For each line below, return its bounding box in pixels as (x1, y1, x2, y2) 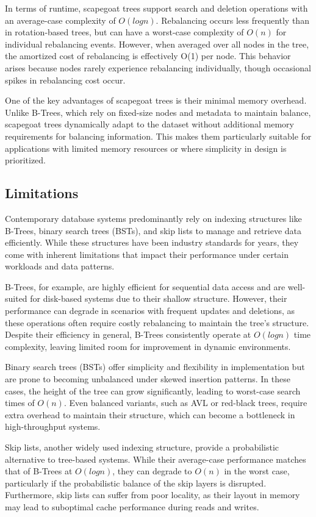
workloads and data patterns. (5, 260, 115, 273)
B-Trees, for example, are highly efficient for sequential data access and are (5, 280, 285, 293)
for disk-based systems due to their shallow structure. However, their (30, 292, 287, 305)
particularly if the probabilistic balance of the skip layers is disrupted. (5, 476, 267, 489)
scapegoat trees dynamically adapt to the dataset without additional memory (5, 118, 294, 130)
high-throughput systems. (5, 420, 101, 433)
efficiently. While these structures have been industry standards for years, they (5, 236, 299, 249)
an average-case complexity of (5, 13, 116, 26)
